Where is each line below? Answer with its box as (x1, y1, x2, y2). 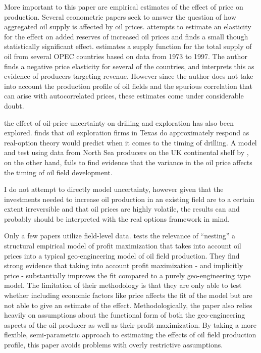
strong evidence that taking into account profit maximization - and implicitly (4, 260, 243, 271)
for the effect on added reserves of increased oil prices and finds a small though (4, 31, 248, 41)
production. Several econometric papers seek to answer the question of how (4, 11, 236, 22)
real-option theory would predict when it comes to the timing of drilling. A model (4, 137, 257, 147)
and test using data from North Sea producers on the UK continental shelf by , (4, 147, 249, 158)
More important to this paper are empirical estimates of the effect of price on (4, 2, 243, 12)
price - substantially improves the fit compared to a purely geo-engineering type (4, 270, 251, 280)
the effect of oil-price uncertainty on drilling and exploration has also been (4, 117, 234, 128)
